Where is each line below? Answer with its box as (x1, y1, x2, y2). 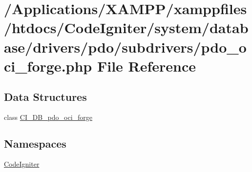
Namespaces (4, 136, 66, 151)
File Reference (97, 56, 196, 76)
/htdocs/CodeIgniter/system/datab (4, 18, 249, 38)
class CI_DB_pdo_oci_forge (4, 112, 93, 122)
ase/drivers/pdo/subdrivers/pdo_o (4, 37, 247, 57)
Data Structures (4, 89, 87, 104)
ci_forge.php (4, 56, 92, 76)
